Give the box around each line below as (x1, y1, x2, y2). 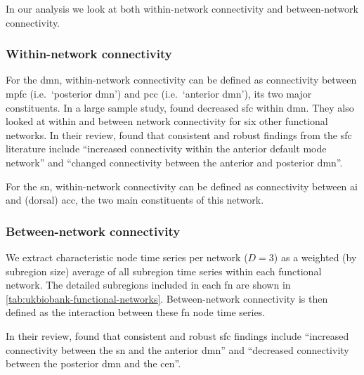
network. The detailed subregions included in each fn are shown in (6, 277, 291, 292)
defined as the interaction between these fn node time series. (6, 305, 266, 320)
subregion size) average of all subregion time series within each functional (6, 263, 322, 278)
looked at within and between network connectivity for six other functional (6, 114, 328, 129)
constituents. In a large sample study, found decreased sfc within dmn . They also (6, 100, 354, 114)
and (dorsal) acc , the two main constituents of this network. (6, 192, 264, 207)
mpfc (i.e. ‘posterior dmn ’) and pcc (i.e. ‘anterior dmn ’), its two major (6, 86, 312, 100)
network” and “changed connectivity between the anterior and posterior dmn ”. (6, 154, 343, 169)
